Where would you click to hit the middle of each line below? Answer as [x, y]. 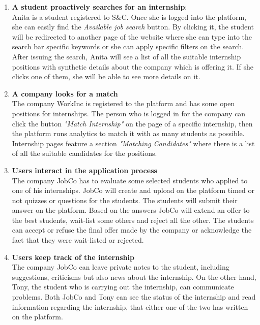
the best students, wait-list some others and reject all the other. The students [133, 220]
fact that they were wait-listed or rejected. [78, 240]
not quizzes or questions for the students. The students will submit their [125, 200]
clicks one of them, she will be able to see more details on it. [106, 76]
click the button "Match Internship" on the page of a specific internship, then [132, 123]
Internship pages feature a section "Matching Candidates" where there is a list [133, 143]
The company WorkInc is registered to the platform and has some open [123, 103]
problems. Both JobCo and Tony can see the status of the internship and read [134, 297]
